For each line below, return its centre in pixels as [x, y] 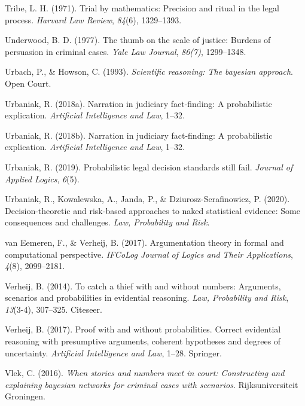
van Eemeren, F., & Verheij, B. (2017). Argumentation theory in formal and [144, 242]
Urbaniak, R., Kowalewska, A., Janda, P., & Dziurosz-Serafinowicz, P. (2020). [147, 199]
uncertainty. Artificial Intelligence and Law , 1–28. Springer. [113, 352]
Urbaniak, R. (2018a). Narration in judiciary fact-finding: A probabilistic [138, 103]
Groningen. [25, 396]
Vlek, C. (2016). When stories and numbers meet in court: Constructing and [145, 373]
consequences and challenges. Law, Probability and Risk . [107, 222]
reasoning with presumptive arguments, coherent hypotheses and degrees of [143, 341]
